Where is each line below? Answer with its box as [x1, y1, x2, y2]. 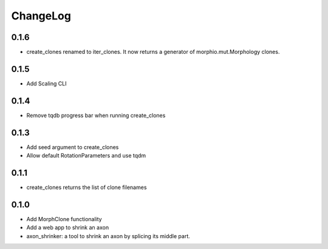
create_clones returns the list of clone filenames [26, 184, 147, 191]
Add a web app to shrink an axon [26, 224, 109, 231]
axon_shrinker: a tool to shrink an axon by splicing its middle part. [26, 232, 191, 239]
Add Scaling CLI [26, 79, 67, 87]
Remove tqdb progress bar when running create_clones [26, 111, 166, 119]
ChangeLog [11, 9, 71, 22]
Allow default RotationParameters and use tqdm [26, 152, 146, 159]
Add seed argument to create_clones [26, 143, 119, 151]
